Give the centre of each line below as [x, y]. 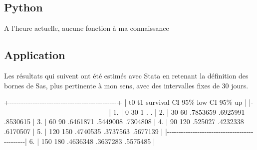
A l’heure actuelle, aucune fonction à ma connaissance [87, 28]
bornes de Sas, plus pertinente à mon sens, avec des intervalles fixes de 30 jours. [126, 85]
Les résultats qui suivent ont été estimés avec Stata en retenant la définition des [126, 75]
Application [35, 55]
